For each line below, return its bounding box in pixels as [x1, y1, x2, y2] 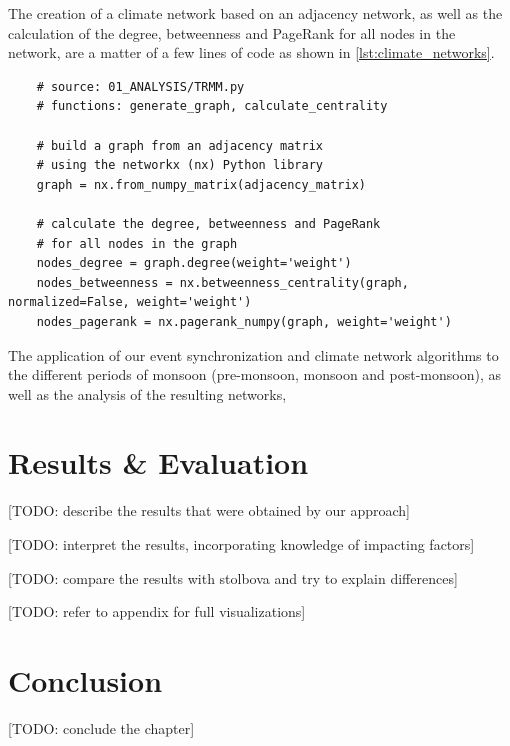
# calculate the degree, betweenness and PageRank [36, 216, 381, 231]
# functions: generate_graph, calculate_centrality [36, 99, 388, 114]
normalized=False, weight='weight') [8, 295, 252, 310]
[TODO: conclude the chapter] [8, 717, 195, 738]
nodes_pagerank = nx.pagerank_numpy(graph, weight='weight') [36, 314, 452, 329]
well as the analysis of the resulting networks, [8, 383, 287, 404]
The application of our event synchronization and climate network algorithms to [8, 344, 499, 365]
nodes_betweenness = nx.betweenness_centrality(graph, [36, 275, 409, 290]
